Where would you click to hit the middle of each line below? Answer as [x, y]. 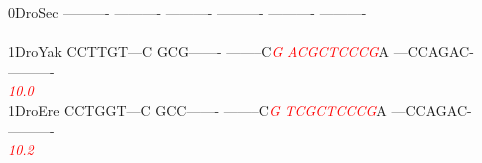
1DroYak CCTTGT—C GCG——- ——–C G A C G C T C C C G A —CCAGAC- [241, 51]
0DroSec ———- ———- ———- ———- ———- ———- [187, 12]
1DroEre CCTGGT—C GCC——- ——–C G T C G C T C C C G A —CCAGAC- [240, 109]
